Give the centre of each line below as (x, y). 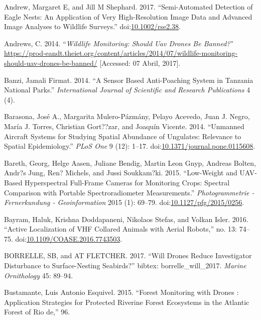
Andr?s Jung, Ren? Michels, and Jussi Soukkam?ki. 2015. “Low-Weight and (121, 173)
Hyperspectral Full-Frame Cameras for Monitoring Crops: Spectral (127, 182)
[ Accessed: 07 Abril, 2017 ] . (140, 63)
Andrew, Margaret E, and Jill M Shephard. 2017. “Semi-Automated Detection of (128, 7)
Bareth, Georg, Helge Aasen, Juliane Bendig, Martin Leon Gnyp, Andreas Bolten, (130, 163)
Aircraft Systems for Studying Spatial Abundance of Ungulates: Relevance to (123, 136)
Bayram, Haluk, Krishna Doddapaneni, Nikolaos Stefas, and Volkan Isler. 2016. (126, 219)
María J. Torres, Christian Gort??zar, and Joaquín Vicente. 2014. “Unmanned (124, 126)
